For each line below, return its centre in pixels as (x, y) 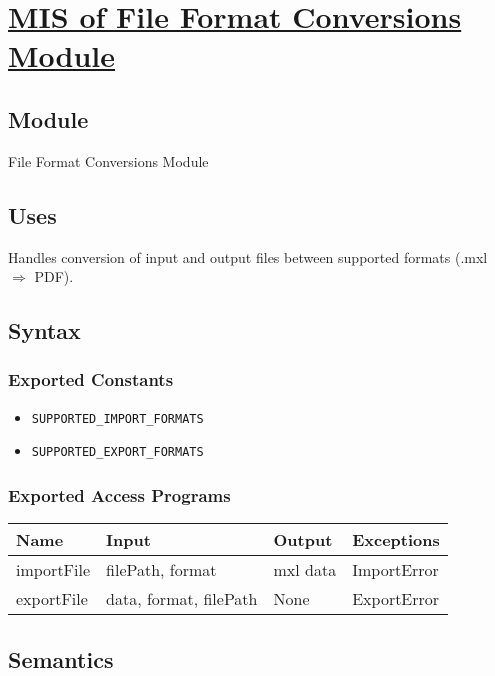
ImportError (395, 570)
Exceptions (396, 540)
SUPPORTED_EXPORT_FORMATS (117, 452)
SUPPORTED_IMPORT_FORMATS (117, 418)
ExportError (396, 599)
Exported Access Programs (119, 494)
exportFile (52, 599)
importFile (53, 570)
